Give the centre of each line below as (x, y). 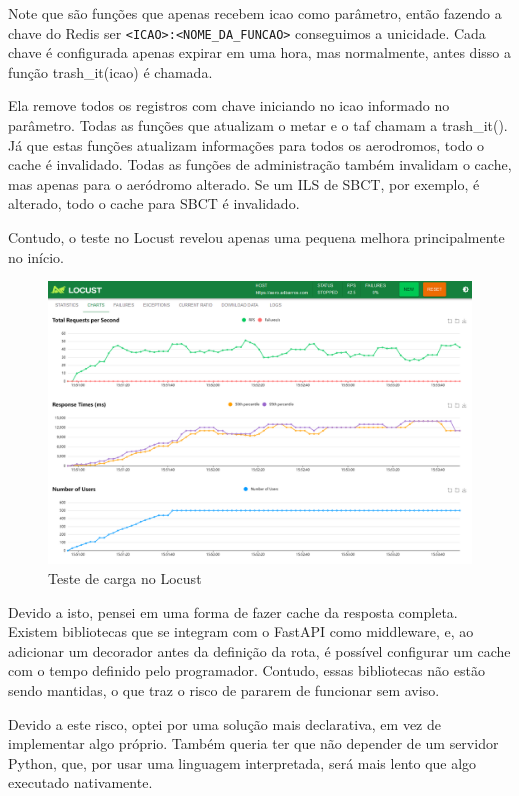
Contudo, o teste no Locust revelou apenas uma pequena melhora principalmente (256, 237)
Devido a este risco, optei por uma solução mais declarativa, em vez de (224, 723)
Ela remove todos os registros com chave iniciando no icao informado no (229, 105)
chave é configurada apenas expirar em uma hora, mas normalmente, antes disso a (259, 52)
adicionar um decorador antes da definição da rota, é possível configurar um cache (259, 650)
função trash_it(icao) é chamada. (110, 71)
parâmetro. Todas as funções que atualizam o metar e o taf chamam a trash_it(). (258, 125)
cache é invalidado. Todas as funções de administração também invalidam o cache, (260, 164)
